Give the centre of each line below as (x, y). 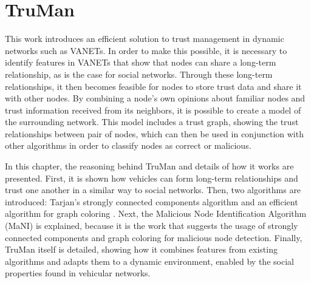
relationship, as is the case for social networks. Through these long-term (139, 74)
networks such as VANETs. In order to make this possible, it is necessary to (146, 50)
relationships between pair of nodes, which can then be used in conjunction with (154, 133)
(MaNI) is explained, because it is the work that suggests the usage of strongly (152, 226)
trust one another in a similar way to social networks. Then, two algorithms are (153, 190)
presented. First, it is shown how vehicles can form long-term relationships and (152, 178)
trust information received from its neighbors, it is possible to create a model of (153, 110)
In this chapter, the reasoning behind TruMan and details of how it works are (149, 166)
